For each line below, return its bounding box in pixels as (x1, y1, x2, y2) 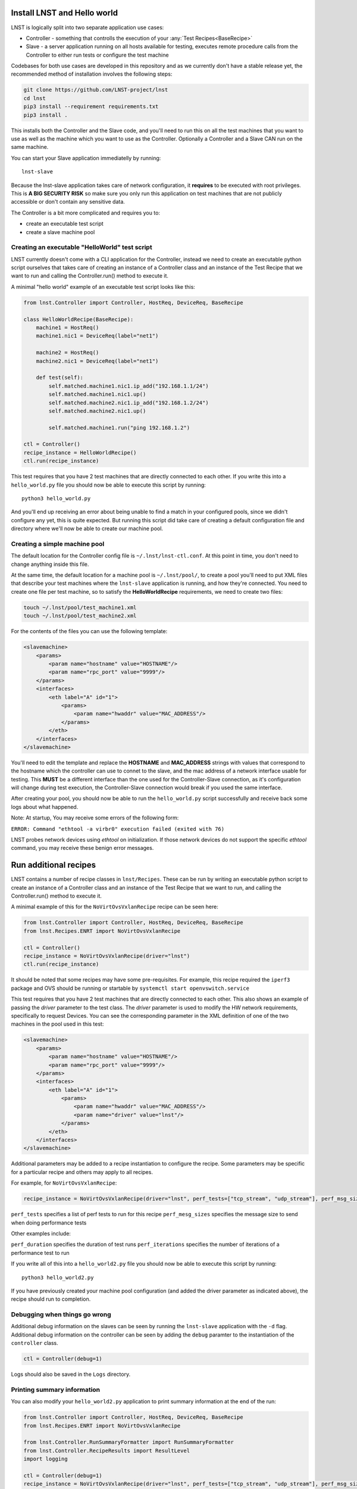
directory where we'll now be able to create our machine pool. (11, 525, 164, 532)
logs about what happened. (11, 803, 79, 810)
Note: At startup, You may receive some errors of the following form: (11, 814, 179, 821)
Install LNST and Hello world (11, 8, 118, 18)
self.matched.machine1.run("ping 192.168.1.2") (48, 424, 190, 431)
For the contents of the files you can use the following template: (11, 628, 168, 635)
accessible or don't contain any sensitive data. (11, 198, 125, 205)
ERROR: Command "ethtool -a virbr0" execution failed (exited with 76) (11, 826, 225, 832)
